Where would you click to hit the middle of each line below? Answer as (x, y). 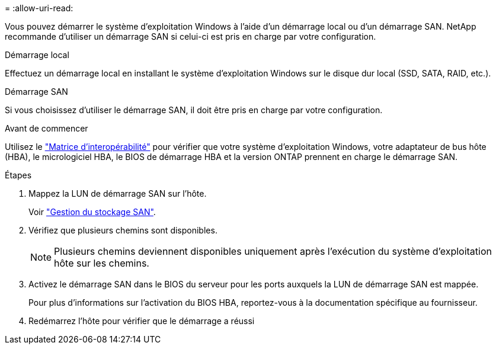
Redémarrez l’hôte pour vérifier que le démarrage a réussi (142, 321)
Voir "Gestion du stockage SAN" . (92, 212)
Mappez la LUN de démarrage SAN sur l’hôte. (118, 193)
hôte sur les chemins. (102, 263)
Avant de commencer (47, 128)
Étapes (18, 175)
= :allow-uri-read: (39, 8)
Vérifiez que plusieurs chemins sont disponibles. (123, 230)
